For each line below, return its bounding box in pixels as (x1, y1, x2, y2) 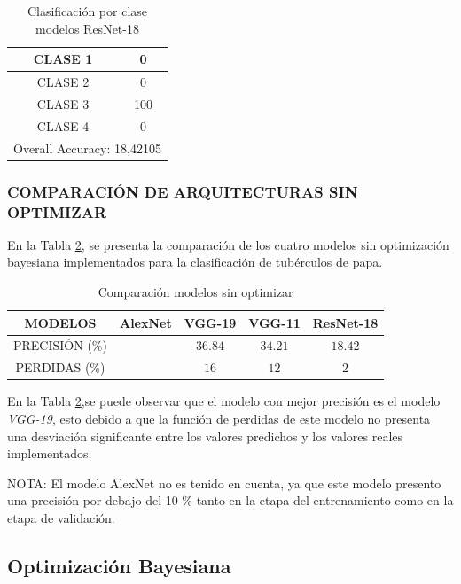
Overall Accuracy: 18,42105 (13, 138, 161, 157)
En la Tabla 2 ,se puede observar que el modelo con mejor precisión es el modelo (7, 392, 441, 410)
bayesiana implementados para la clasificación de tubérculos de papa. (7, 253, 383, 271)
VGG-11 (248, 313, 301, 331)
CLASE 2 (36, 73, 90, 91)
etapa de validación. (7, 508, 115, 526)
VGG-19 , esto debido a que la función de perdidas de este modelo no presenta (7, 409, 431, 427)
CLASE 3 (36, 94, 90, 113)
